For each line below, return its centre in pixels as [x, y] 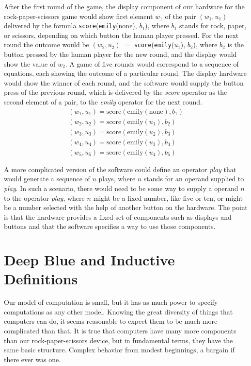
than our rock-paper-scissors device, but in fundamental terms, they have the [118, 340]
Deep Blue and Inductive [89, 260]
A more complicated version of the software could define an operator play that [120, 169]
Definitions [41, 279]
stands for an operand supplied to [194, 179]
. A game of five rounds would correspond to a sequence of [152, 63]
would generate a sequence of [47, 179]
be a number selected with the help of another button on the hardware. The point [126, 207]
